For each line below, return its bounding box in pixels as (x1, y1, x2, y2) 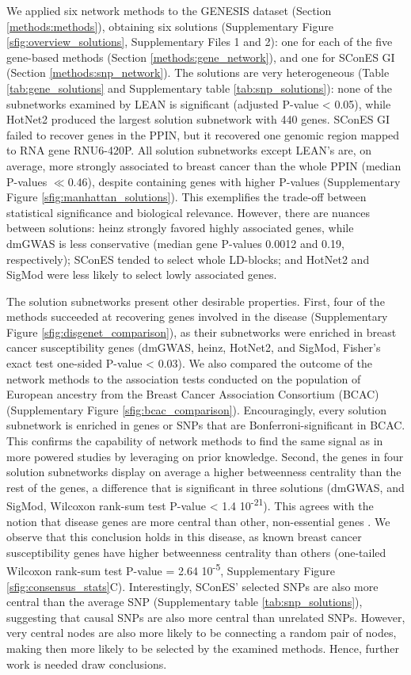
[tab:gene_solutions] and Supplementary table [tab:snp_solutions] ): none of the (6, 79, 393, 96)
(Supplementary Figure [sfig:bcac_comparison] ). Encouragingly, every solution (6, 401, 387, 418)
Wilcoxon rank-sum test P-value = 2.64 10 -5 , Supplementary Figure (6, 560, 335, 579)
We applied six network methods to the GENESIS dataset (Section (6, 2, 332, 18)
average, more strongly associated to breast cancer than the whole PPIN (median (6, 157, 401, 174)
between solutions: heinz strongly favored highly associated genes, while (6, 219, 354, 236)
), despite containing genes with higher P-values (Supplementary (87, 173, 401, 189)
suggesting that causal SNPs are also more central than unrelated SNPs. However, (6, 608, 405, 625)
